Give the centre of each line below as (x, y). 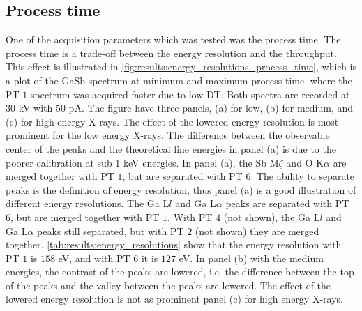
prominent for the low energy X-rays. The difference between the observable (168, 135)
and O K (305, 162)
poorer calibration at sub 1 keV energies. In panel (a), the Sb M (142, 162)
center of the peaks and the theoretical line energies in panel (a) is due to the (171, 148)
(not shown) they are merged (257, 230)
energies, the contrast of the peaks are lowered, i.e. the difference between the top (180, 272)
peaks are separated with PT (287, 203)
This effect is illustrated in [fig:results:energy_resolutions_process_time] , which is (181, 67)
